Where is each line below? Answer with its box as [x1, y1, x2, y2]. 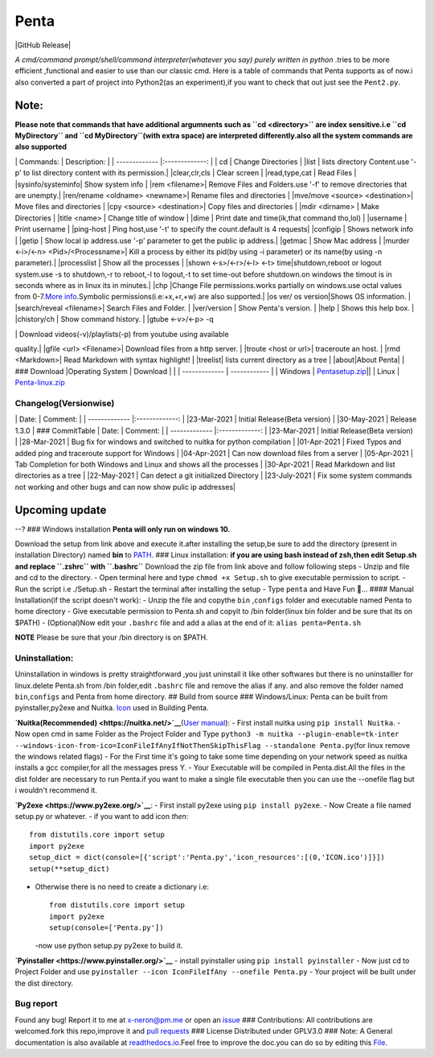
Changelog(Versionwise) [14, 397, 115, 409]
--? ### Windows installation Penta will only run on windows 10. [14, 524, 231, 534]
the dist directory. [14, 978, 74, 988]
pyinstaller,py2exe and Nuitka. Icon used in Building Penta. [14, 703, 209, 713]
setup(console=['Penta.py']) [49, 923, 164, 932]
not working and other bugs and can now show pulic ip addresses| [14, 482, 236, 491]
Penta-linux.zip [14, 378, 65, 388]
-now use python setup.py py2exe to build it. [35, 941, 183, 951]
